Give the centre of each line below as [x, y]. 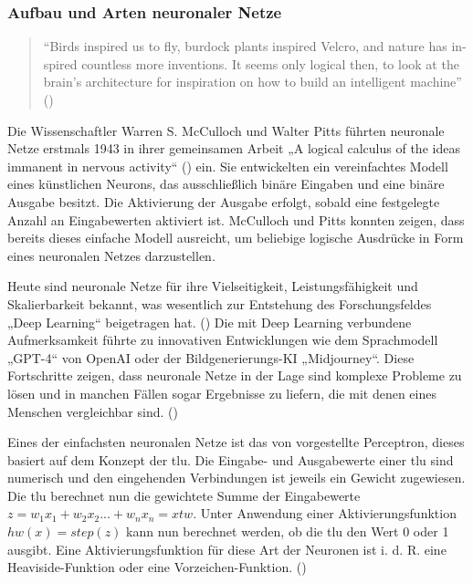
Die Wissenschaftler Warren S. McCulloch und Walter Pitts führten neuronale [226, 130]
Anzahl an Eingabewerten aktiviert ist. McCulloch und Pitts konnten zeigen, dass [236, 219]
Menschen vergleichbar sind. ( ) [93, 411]
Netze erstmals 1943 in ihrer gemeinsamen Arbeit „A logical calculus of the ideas [234, 148]
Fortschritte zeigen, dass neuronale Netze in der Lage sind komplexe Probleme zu [235, 375]
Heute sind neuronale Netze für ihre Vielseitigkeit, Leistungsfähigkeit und [213, 286]
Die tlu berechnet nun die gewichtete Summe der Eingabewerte [184, 495]
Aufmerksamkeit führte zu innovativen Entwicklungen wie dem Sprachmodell [223, 340]
